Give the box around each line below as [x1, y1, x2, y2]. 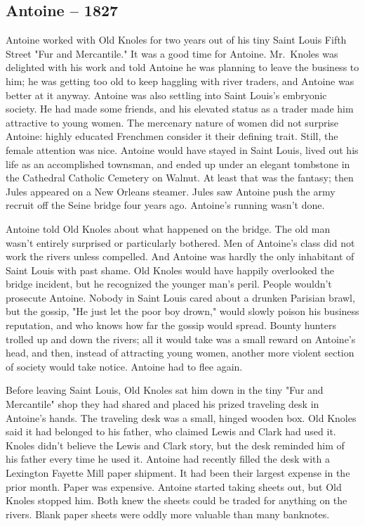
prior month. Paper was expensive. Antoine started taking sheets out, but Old [6, 479, 342, 494]
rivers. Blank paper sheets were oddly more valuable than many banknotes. [6, 506, 330, 521]
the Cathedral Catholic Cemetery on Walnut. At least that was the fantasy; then [6, 170, 354, 185]
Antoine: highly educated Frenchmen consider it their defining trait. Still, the [6, 129, 338, 143]
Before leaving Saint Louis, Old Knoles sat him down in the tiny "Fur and [6, 383, 324, 397]
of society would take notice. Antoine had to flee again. [6, 359, 243, 373]
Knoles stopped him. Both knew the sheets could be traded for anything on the [6, 493, 347, 508]
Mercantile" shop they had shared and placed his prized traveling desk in [6, 397, 319, 411]
